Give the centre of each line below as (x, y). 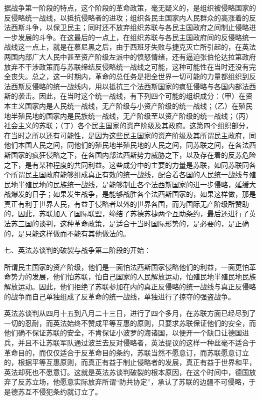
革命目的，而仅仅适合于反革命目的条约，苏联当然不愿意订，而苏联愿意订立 (126, 352)
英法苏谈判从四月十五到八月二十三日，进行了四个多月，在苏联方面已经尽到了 (130, 313)
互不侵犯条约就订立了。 (63, 391)
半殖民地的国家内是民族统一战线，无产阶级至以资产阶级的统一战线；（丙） (131, 115)
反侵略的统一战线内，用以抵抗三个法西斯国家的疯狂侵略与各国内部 (133, 86)
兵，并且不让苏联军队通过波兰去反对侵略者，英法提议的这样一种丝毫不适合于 (130, 342)
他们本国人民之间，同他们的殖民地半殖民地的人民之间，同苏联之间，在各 (123, 145)
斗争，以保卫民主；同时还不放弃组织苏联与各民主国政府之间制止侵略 (137, 27)
